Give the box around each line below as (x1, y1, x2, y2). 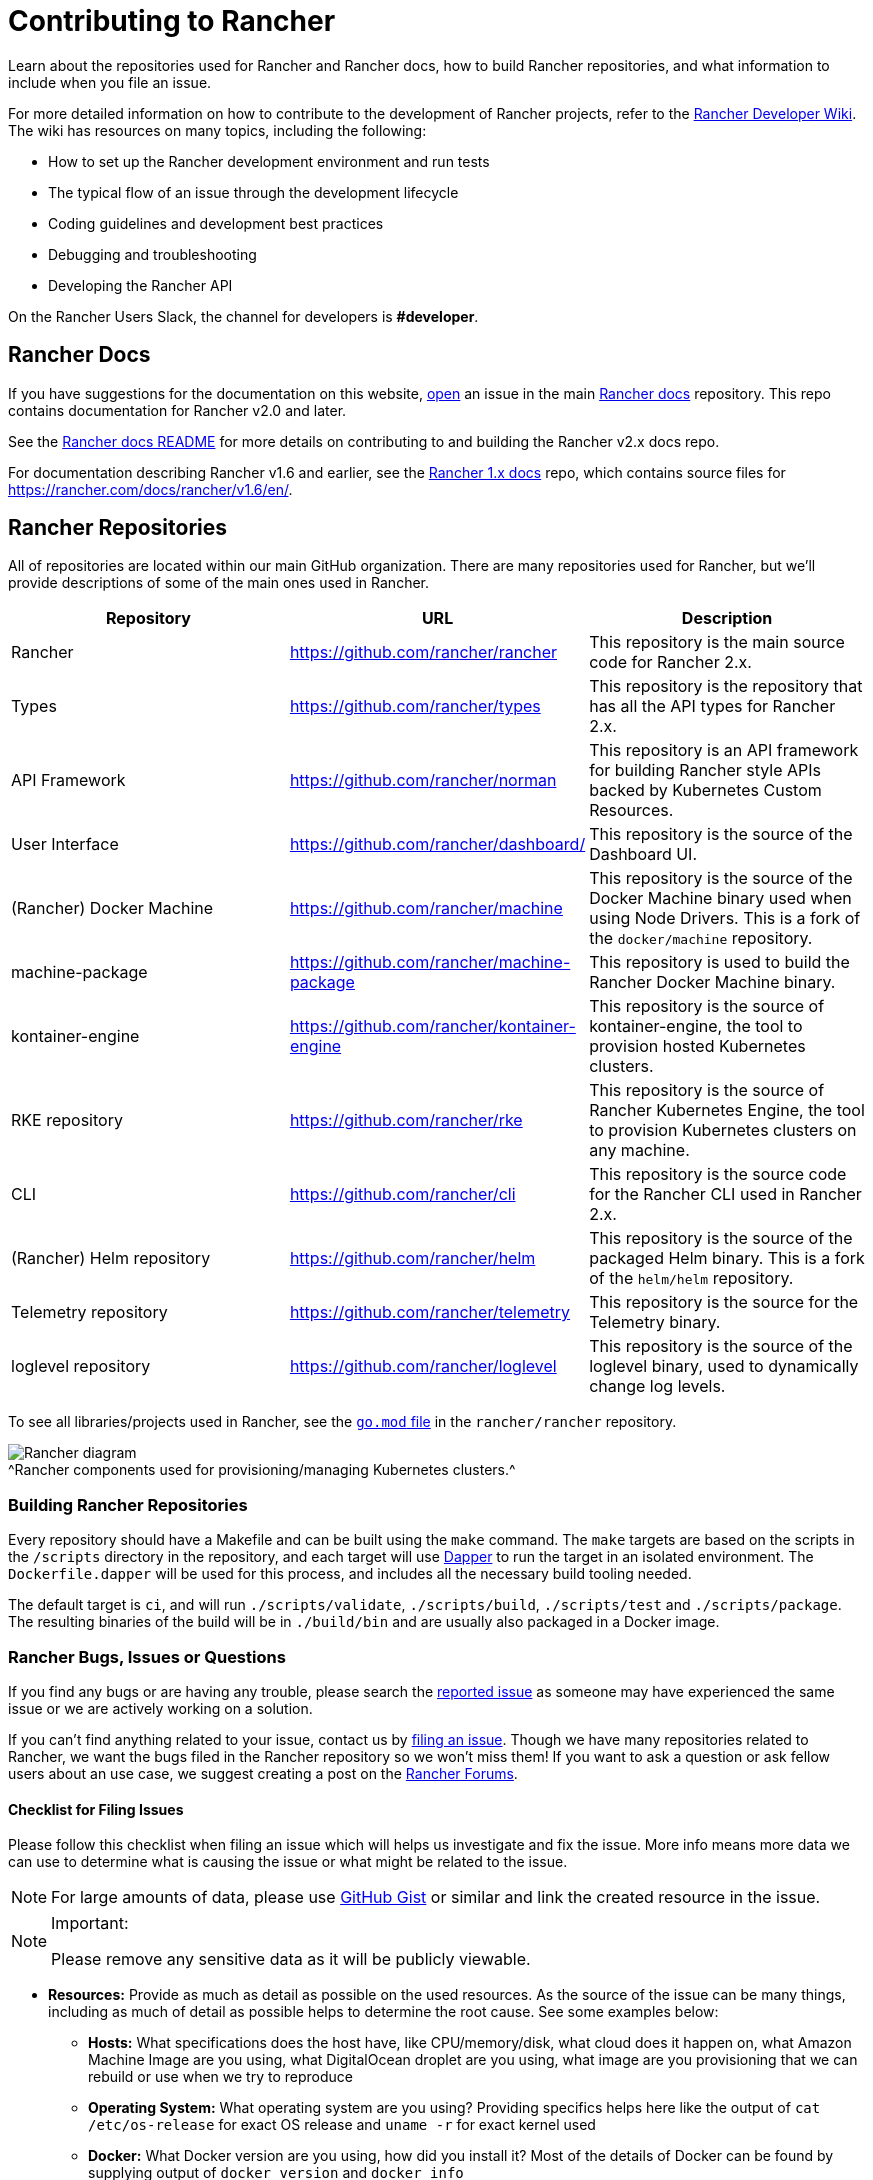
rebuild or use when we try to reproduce (88, 2068, 353, 2086)
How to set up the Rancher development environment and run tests (48, 152, 490, 170)
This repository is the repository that (589, 676, 863, 697)
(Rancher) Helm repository (11, 1248, 211, 1269)
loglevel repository (11, 1356, 151, 1377)
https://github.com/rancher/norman (289, 770, 557, 791)
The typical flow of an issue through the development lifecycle (48, 183, 459, 201)
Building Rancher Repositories (8, 1494, 248, 1515)
